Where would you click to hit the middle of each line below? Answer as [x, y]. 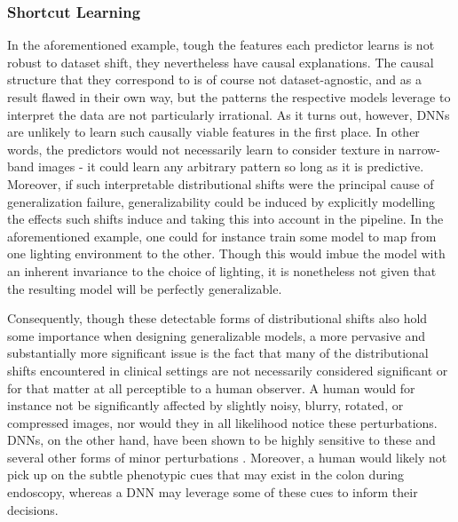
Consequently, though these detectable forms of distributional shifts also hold [217, 318]
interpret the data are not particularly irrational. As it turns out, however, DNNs [229, 114]
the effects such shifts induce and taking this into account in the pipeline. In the [225, 219]
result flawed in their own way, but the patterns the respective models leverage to [229, 97]
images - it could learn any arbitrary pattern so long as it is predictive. [231, 166]
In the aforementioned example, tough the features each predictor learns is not [221, 45]
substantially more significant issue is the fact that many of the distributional [218, 353]
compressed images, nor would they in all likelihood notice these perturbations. [222, 422]
